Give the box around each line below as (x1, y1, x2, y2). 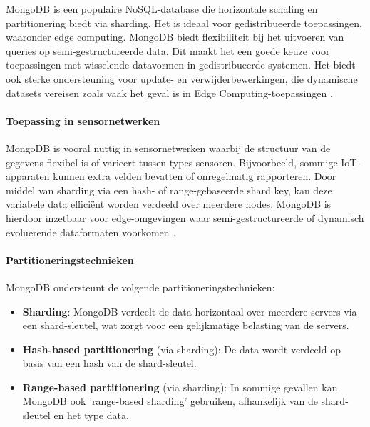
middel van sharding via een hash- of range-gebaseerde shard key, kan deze (6, 182, 332, 197)
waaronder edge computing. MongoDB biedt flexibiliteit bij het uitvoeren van (6, 29, 344, 44)
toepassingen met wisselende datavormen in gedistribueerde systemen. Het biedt (6, 57, 356, 72)
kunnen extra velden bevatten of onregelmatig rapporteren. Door (53, 169, 336, 184)
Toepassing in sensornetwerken (6, 113, 160, 128)
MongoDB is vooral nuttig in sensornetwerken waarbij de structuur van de (6, 140, 331, 155)
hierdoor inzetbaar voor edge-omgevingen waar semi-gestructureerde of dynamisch (6, 210, 364, 225)
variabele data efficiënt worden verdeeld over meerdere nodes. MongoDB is (6, 196, 332, 211)
